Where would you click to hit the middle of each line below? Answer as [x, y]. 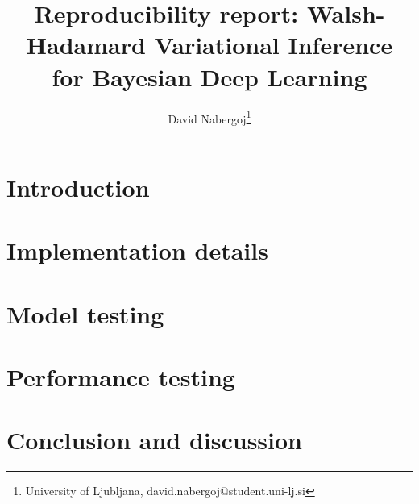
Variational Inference [274, 45]
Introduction [78, 187]
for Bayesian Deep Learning [209, 76]
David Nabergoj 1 [209, 117]
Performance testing [121, 376]
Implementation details [137, 250]
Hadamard [86, 45]
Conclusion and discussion [154, 440]
